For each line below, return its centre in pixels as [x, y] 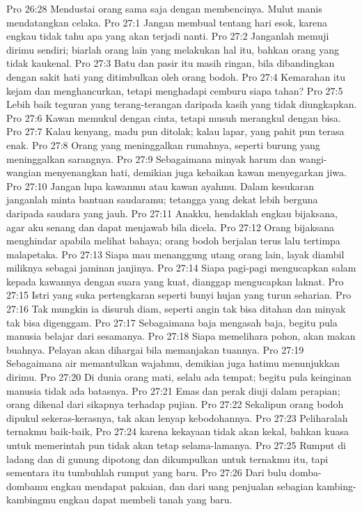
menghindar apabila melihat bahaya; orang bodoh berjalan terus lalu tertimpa [173, 241]
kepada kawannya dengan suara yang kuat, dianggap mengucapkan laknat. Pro [175, 281]
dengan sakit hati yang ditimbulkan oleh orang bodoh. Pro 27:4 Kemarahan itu [176, 76]
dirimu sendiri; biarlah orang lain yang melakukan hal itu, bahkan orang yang [173, 49]
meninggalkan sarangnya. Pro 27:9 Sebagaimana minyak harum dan [151, 158]
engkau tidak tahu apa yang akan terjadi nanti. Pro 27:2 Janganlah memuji [168, 36]
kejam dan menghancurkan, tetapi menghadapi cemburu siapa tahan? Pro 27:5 [175, 90]
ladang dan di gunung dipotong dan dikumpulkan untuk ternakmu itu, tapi [167, 458]
